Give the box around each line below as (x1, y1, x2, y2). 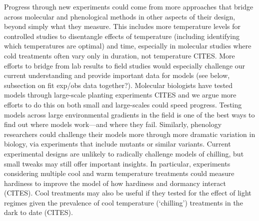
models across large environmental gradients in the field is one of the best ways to (4, 109, 255, 119)
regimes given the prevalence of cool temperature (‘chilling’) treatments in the (4, 197, 243, 207)
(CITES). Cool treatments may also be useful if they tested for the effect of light (4, 187, 251, 198)
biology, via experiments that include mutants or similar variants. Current (4, 138, 231, 149)
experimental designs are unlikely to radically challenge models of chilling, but (4, 148, 244, 158)
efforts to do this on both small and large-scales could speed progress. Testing (4, 99, 242, 109)
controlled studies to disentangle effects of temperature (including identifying (4, 30, 240, 41)
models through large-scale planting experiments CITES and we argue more (4, 89, 236, 100)
